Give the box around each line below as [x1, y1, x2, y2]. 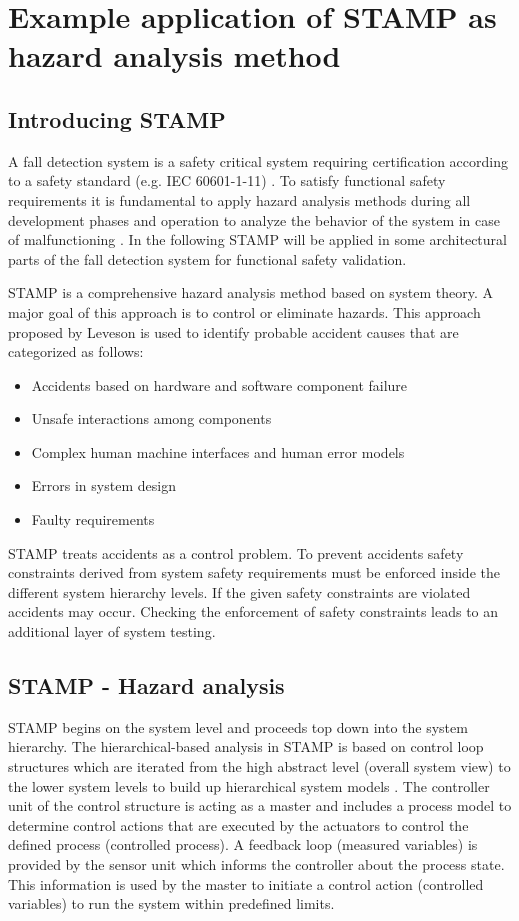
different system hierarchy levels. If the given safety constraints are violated [8, 581, 471, 602]
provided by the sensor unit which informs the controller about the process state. [8, 854, 505, 874]
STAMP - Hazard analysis [8, 670, 285, 701]
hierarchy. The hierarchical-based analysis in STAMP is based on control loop [8, 736, 484, 757]
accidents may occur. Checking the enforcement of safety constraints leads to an [8, 601, 499, 622]
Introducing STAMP [8, 103, 226, 134]
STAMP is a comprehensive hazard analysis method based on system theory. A [8, 282, 493, 303]
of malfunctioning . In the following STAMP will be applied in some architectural [8, 229, 507, 250]
